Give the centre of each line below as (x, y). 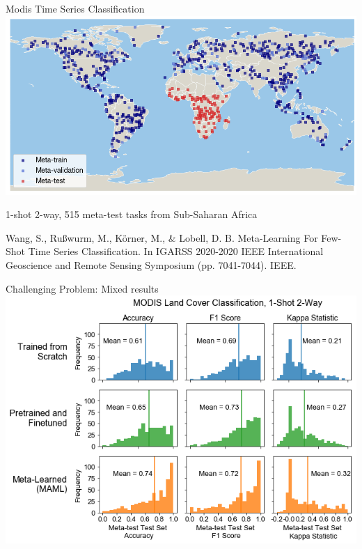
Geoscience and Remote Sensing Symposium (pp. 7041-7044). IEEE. (151, 264)
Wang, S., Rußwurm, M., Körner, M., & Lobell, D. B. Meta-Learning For (162, 237)
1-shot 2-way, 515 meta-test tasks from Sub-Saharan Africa (132, 214)
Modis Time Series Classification (75, 8)
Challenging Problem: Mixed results (82, 288)
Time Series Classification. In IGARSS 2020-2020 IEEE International (176, 251)
